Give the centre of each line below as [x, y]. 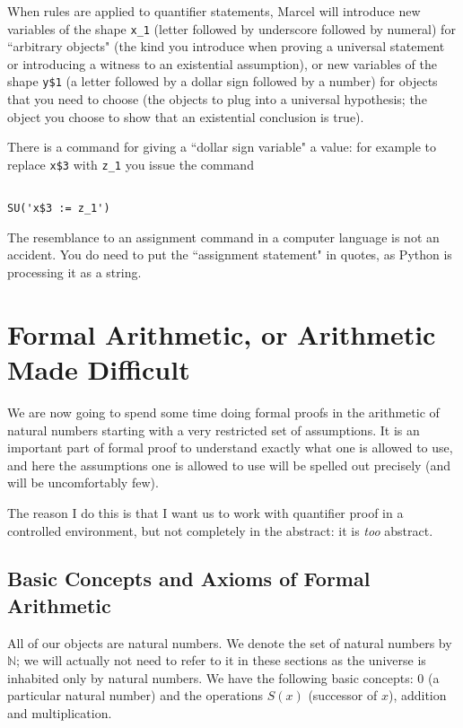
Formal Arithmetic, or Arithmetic [222, 333]
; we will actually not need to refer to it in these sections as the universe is [221, 660]
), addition [417, 695]
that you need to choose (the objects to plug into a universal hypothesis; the [217, 99]
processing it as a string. [74, 272]
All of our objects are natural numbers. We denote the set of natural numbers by [230, 642]
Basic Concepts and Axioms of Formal [189, 579]
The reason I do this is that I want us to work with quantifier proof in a [205, 512]
